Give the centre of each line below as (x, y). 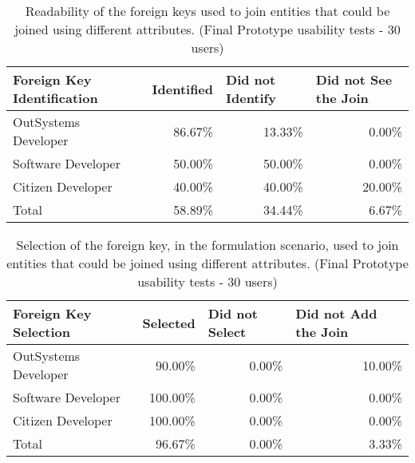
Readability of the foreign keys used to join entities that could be (207, 11)
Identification (55, 98)
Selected (169, 323)
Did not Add (336, 313)
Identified (183, 89)
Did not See (354, 79)
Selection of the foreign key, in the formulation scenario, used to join (207, 245)
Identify (251, 98)
